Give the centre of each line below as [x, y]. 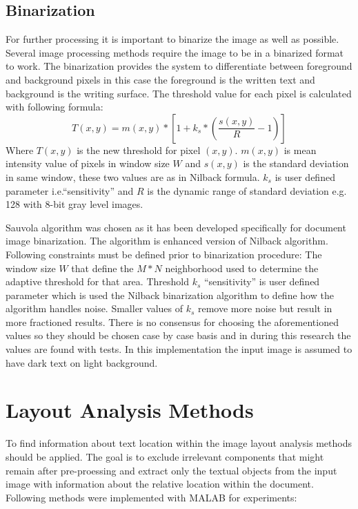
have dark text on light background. [82, 362]
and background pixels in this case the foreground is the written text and [160, 79]
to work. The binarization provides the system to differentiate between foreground [179, 66]
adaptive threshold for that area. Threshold [97, 281]
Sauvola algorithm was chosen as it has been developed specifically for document [176, 227]
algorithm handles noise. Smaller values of [94, 308]
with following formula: [54, 107]
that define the [102, 268]
